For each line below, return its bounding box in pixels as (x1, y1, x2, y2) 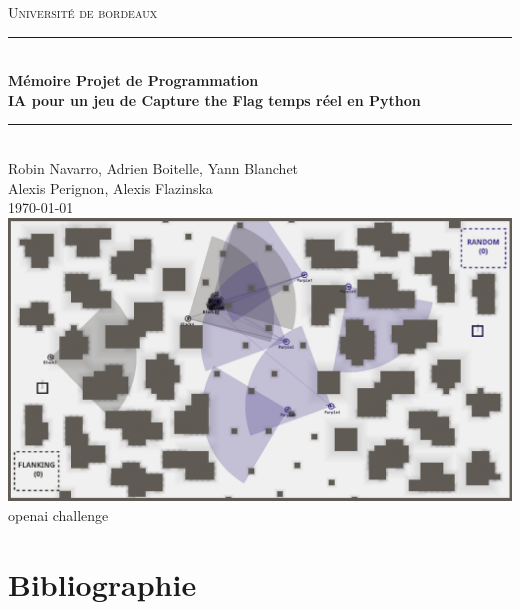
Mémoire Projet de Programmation (8, 70, 259, 91)
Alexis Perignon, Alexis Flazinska (8, 177, 213, 198)
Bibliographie (8, 563, 197, 604)
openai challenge (8, 504, 109, 525)
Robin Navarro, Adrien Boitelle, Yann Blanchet (8, 157, 299, 178)
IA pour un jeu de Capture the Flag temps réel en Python (8, 89, 421, 110)
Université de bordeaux (8, 2, 158, 22)
